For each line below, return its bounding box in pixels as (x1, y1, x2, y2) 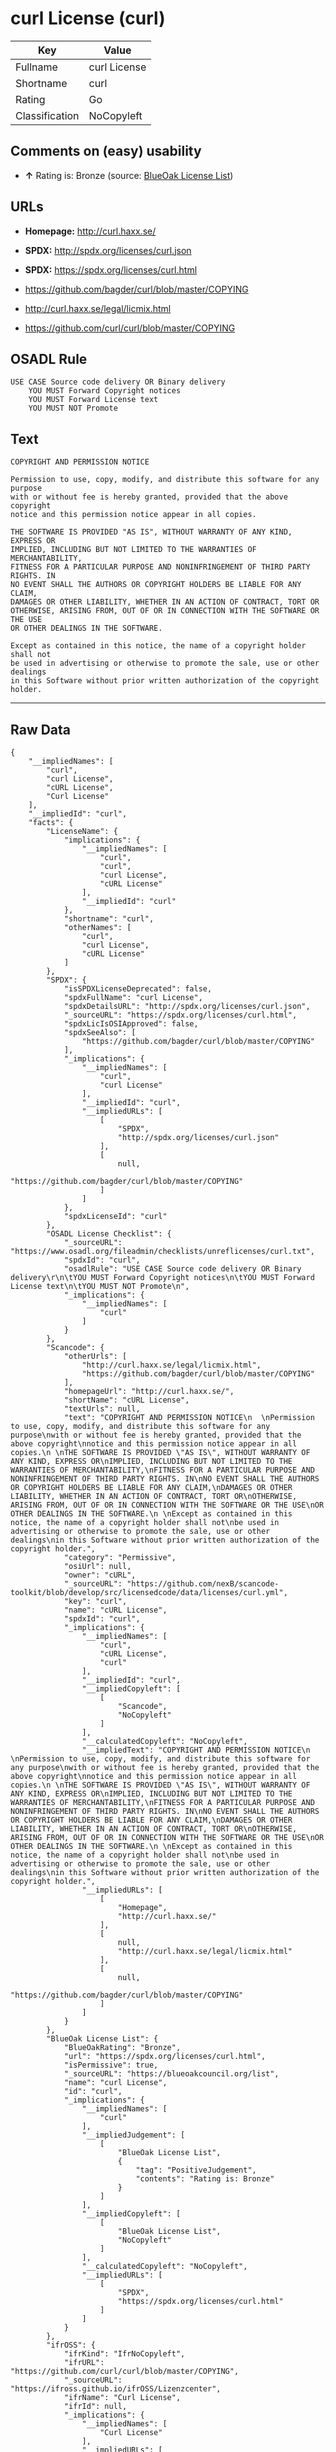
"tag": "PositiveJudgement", (135, 2165, 257, 2175)
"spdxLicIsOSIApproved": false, (63, 1019, 199, 1029)
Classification (15, 108, 80, 122)
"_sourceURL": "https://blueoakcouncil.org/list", (63, 2069, 280, 2079)
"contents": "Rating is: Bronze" (135, 2174, 275, 2184)
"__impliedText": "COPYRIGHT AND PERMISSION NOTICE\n (81, 1745, 311, 1755)
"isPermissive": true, (63, 2060, 159, 2070)
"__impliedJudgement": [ (81, 2130, 186, 2140)
